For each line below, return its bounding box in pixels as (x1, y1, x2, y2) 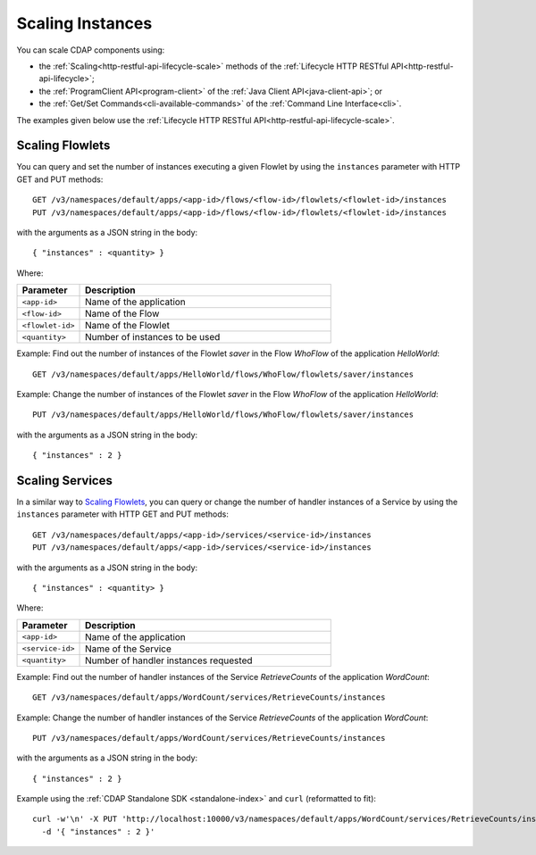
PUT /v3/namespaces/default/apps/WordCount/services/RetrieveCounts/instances (32, 733, 386, 743)
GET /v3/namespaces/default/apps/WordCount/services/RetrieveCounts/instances (32, 693, 386, 702)
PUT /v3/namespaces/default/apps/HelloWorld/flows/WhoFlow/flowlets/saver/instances (32, 410, 415, 419)
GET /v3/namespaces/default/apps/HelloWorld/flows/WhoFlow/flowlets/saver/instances (32, 369, 415, 379)
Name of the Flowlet (85, 320, 170, 332)
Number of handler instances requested (85, 654, 253, 667)
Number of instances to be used (85, 331, 221, 344)
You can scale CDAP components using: (16, 45, 165, 55)
